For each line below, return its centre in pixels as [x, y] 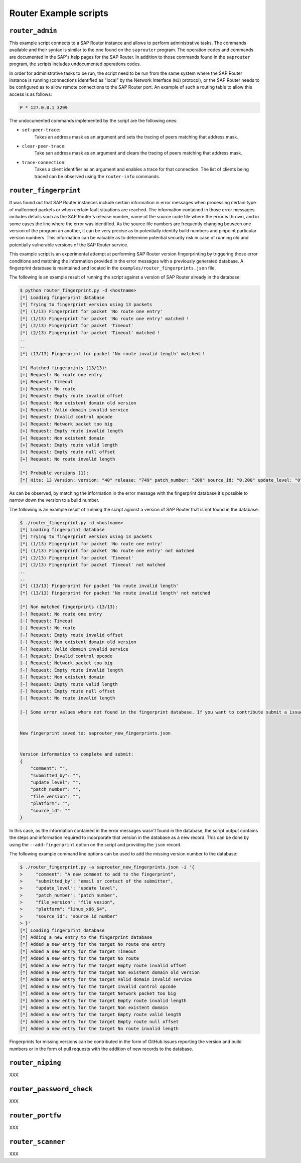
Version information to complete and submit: [77, 754]
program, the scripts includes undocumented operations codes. [75, 64]
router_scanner [37, 1142]
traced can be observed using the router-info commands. [97, 176]
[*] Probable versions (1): [54, 473]
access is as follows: [31, 94]
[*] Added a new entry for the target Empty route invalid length [103, 1000]
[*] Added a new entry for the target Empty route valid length [101, 1014]
